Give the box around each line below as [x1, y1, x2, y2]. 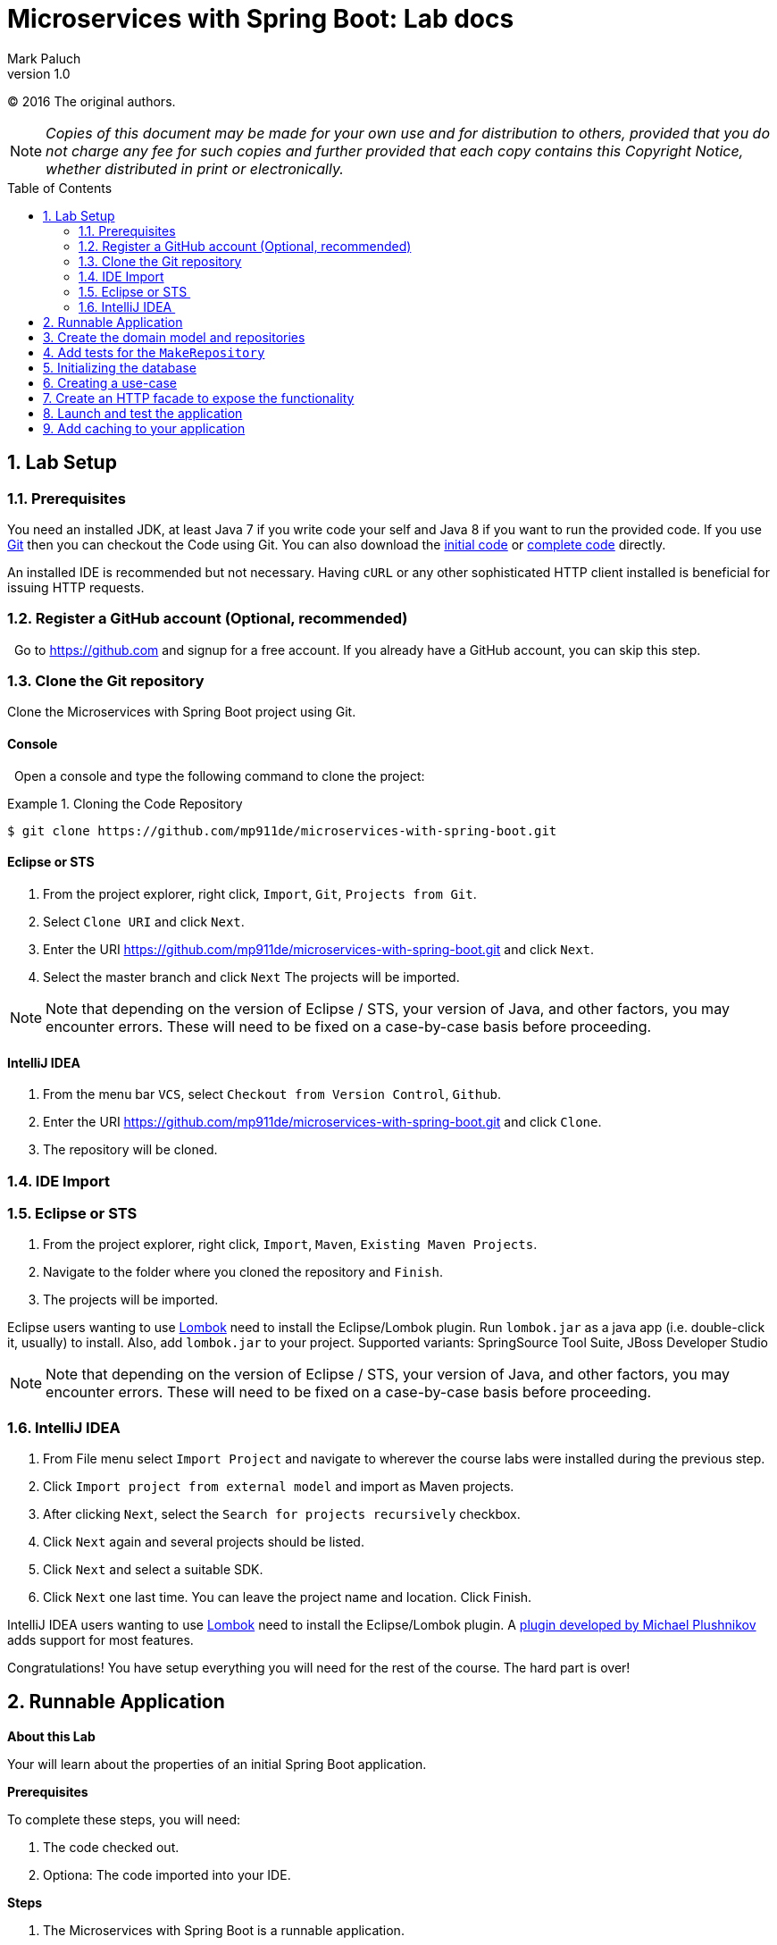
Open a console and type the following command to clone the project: [13, 767, 425, 784]
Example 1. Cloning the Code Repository [7, 795, 243, 811]
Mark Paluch [7, 50, 81, 66]
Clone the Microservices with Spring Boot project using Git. [7, 704, 356, 720]
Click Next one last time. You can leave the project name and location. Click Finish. [43, 1589, 532, 1605]
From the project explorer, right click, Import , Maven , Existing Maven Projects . [43, 1237, 538, 1253]
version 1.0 [7, 65, 71, 81]
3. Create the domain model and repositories [43, 329, 305, 345]
